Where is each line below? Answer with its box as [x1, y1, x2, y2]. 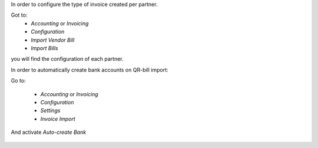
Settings [40, 107, 61, 114]
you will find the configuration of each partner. [11, 55, 124, 63]
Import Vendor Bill [31, 36, 75, 44]
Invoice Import [40, 115, 76, 122]
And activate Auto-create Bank [11, 129, 87, 136]
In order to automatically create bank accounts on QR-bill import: [11, 66, 168, 73]
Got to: [11, 12, 28, 19]
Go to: [11, 77, 26, 84]
